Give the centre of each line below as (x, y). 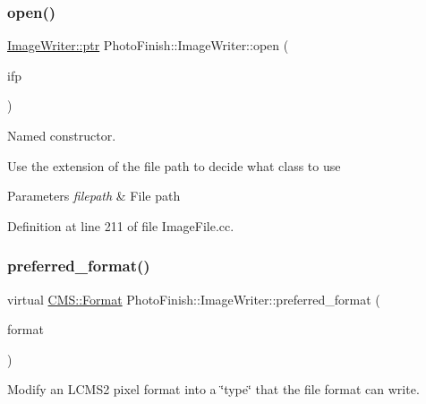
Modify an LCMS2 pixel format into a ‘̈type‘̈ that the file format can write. (213, 389)
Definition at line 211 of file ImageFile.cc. (121, 225)
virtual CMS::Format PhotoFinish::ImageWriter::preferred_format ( (194, 299)
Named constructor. (62, 135)
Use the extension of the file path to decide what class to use (174, 165)
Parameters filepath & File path (94, 196)
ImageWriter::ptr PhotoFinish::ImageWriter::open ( (148, 45)
